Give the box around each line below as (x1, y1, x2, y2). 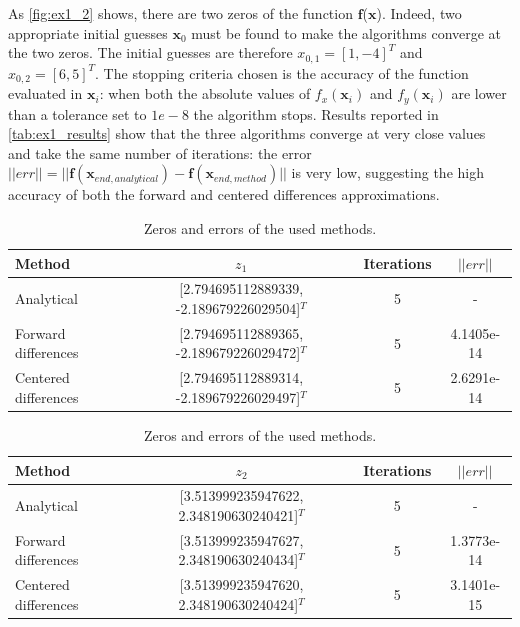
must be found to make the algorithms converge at (191, 22, 502, 43)
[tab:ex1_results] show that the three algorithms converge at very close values (8, 123, 486, 144)
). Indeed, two (376, 3, 462, 23)
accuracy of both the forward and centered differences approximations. (8, 184, 440, 205)
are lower (451, 83, 507, 104)
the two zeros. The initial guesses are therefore (8, 42, 293, 63)
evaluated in (8, 83, 83, 104)
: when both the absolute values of (99, 83, 311, 104)
